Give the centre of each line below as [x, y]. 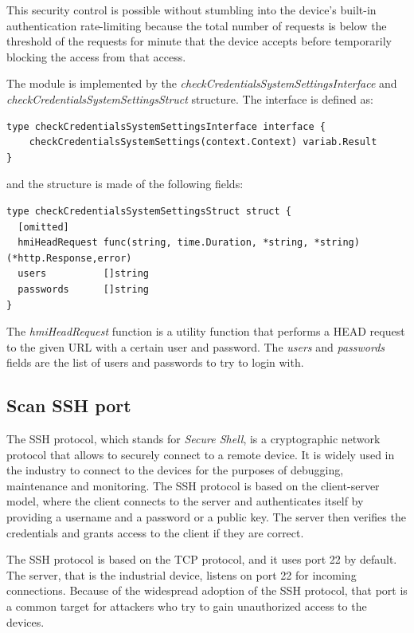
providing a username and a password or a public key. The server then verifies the [206, 517]
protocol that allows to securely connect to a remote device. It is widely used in [201, 454]
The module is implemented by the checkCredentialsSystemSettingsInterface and [202, 83]
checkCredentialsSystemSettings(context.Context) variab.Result [203, 142]
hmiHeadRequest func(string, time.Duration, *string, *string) [189, 243]
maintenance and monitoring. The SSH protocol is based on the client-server [193, 485]
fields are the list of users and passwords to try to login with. [155, 362]
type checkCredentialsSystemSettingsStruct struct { [149, 211]
